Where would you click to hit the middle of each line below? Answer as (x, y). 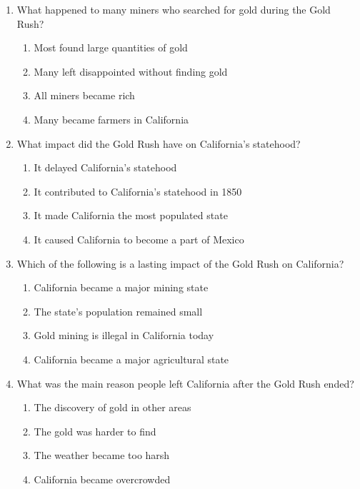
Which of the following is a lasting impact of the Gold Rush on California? (180, 263)
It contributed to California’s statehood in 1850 (138, 191)
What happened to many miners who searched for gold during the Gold (174, 9)
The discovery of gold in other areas (112, 407)
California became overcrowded (102, 479)
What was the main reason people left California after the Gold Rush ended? (185, 383)
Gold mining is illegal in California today (124, 335)
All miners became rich (84, 95)
